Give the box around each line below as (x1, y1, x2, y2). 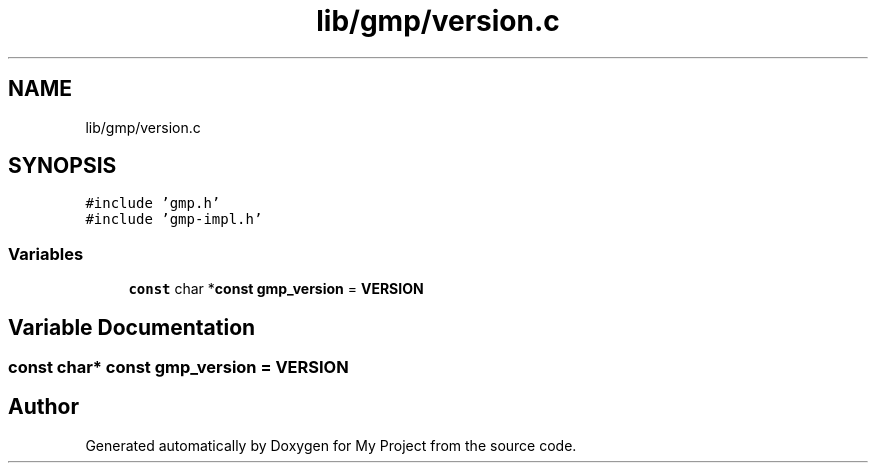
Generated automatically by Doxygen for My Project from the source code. (85, 436, 577, 454)
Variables (8, 243, 84, 264)
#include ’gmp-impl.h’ (85, 211, 263, 228)
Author (8, 394, 79, 420)
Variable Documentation (8, 314, 256, 340)
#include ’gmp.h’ (85, 195, 221, 212)
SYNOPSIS (8, 153, 117, 179)
